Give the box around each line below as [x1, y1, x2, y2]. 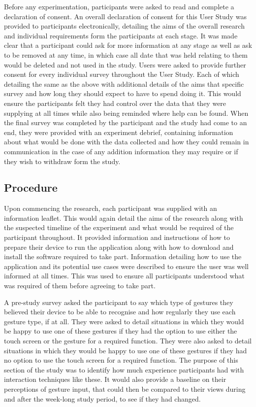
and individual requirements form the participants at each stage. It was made [4, 30, 238, 40]
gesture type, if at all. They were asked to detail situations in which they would [4, 316, 244, 326]
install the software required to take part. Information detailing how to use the [4, 251, 242, 262]
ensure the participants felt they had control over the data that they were [4, 98, 226, 108]
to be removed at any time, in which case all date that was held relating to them [4, 49, 248, 60]
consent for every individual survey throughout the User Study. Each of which [4, 69, 239, 79]
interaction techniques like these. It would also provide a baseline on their [4, 374, 226, 384]
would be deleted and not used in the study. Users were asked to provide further [4, 59, 246, 69]
